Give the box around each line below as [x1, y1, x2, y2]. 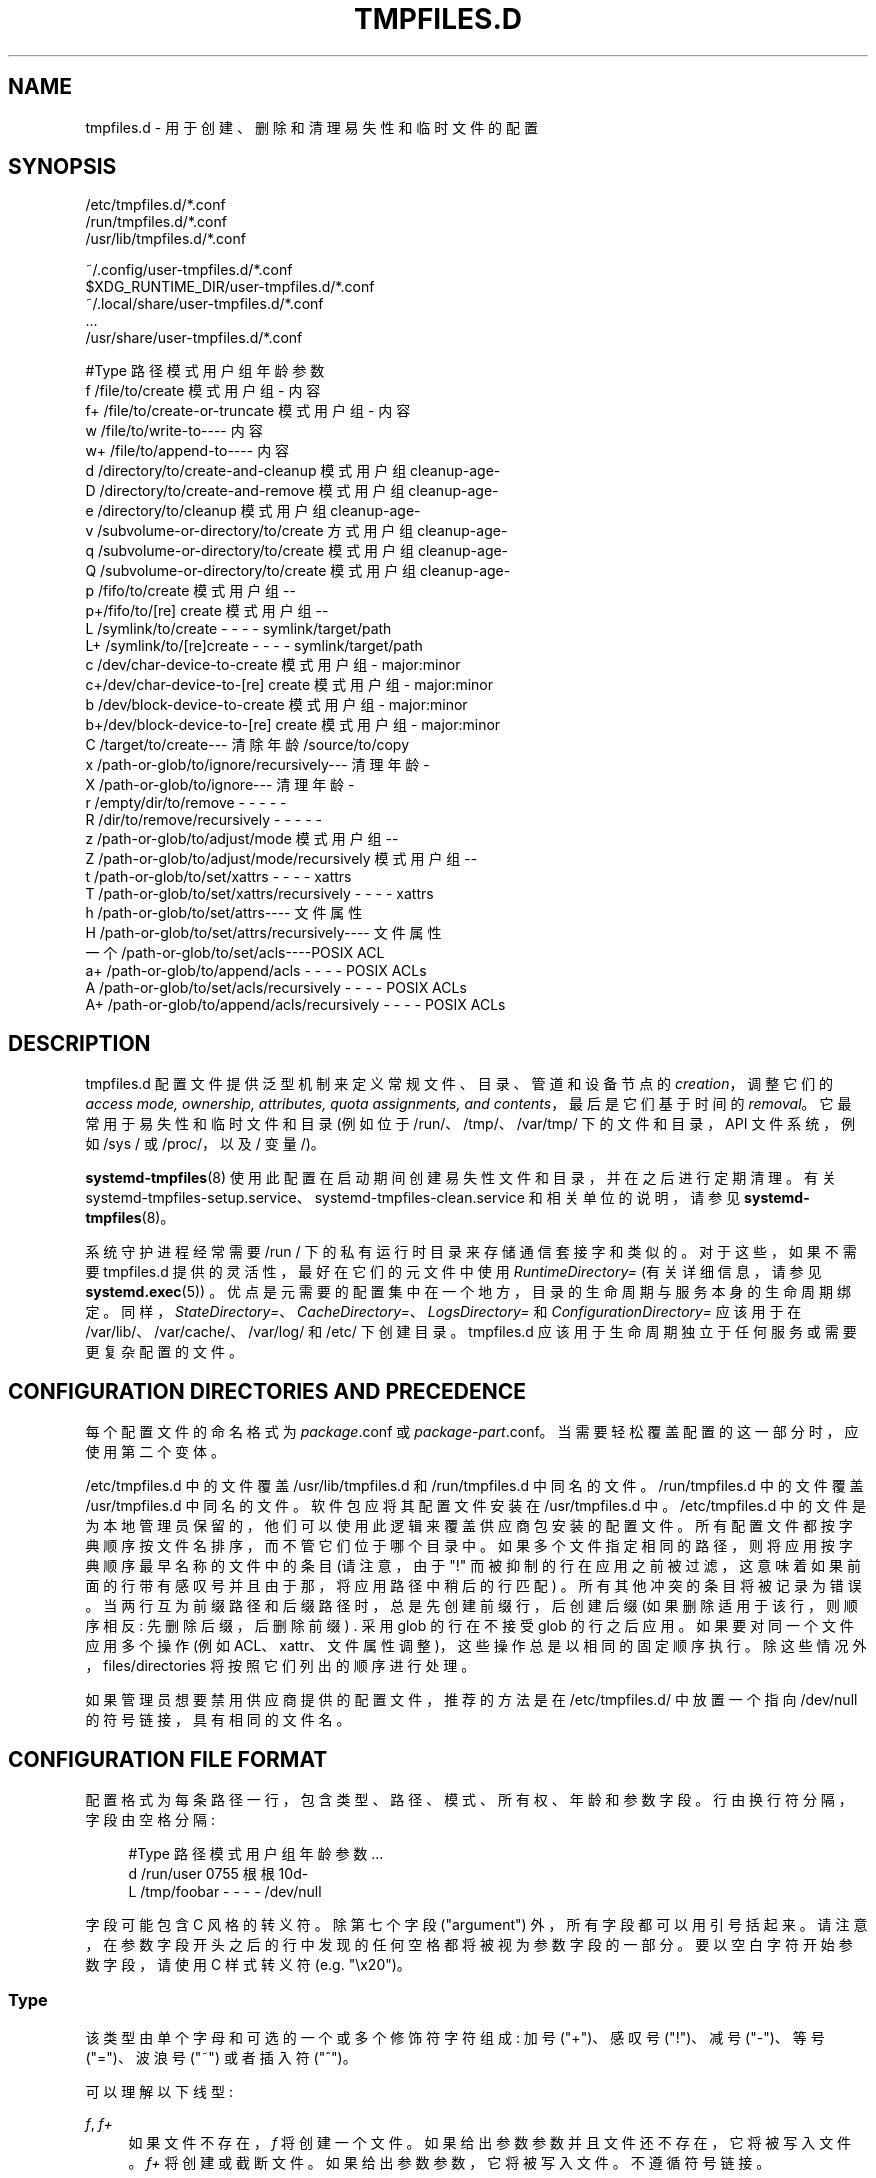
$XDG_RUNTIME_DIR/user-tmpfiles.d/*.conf [85, 278, 375, 296]
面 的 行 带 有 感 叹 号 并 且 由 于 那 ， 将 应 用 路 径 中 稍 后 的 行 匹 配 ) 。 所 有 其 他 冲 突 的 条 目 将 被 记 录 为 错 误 [85, 1577, 862, 1595]
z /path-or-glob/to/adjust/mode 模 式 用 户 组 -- [85, 830, 399, 848]
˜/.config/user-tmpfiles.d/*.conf [85, 261, 293, 279]
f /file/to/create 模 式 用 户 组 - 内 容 [85, 382, 321, 400]
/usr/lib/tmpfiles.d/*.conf [85, 230, 246, 248]
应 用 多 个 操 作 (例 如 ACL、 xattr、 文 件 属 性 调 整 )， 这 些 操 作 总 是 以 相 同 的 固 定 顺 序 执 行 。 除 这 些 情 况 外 [85, 1637, 867, 1655]
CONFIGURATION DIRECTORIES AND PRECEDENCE [8, 1378, 527, 1404]
